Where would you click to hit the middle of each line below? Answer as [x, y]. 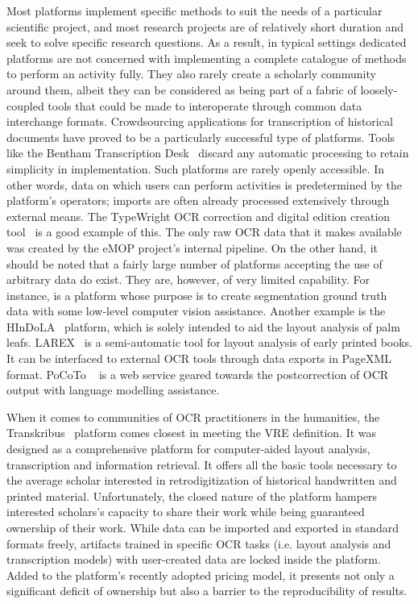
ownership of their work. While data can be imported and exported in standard [203, 527]
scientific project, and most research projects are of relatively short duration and [205, 26]
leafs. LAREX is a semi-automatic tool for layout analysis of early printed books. [210, 342]
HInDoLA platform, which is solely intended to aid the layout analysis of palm [203, 326]
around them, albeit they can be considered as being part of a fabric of [182, 89]
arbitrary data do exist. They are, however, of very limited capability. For [188, 279]
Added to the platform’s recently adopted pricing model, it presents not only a [201, 575]
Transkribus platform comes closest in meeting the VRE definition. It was [192, 433]
